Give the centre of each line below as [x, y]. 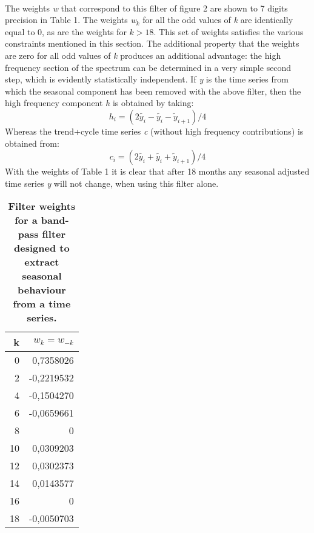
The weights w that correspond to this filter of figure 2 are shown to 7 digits [146, 8]
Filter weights [42, 206]
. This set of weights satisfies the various [229, 31]
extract [42, 262]
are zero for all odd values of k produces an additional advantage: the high [143, 55]
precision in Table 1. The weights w [71, 20]
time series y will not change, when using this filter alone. [112, 183]
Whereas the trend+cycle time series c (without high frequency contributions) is [154, 131]
